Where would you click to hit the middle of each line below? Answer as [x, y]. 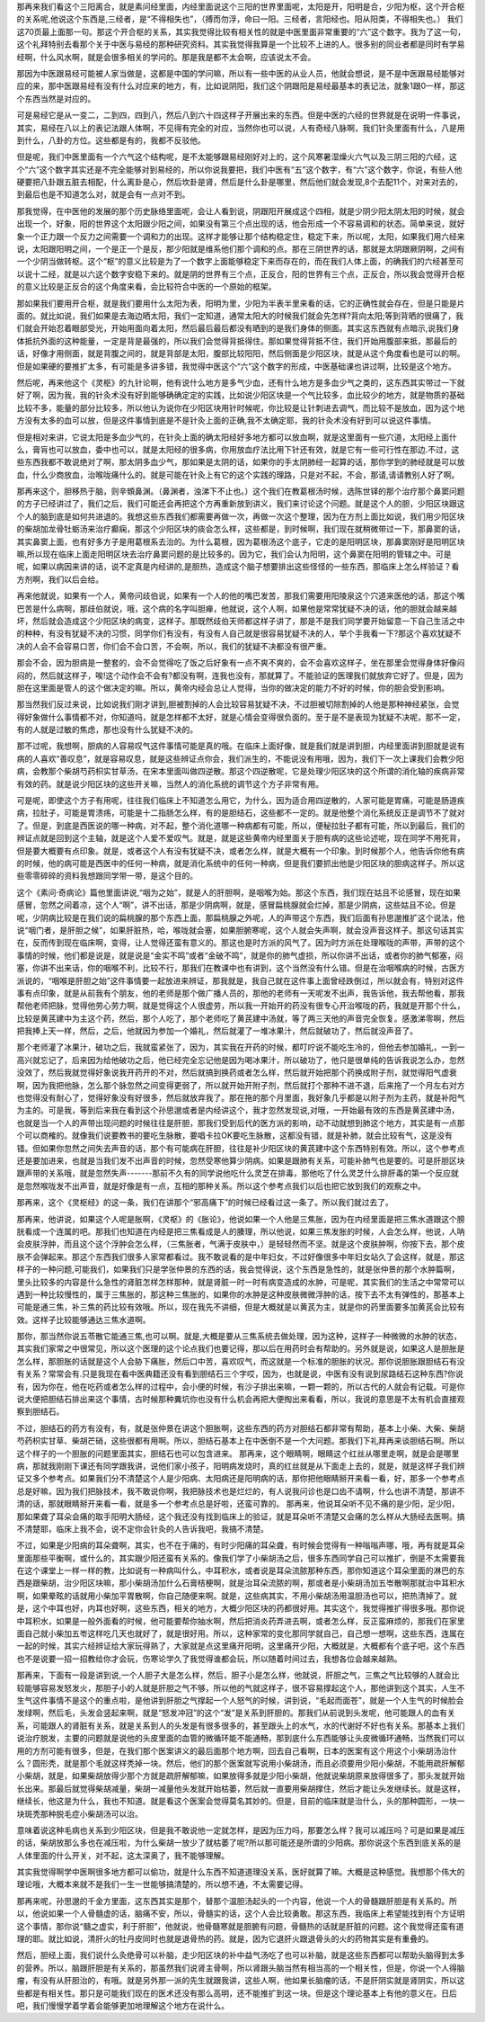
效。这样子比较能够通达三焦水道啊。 [84, 1320]
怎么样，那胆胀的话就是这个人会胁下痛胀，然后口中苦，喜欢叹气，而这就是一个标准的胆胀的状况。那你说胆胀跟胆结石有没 [241, 1361]
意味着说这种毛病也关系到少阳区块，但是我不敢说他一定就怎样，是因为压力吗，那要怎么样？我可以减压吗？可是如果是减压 [241, 1830]
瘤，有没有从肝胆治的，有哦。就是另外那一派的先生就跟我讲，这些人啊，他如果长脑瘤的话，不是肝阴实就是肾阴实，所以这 [241, 1981]
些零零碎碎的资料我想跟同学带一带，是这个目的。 [107, 876]
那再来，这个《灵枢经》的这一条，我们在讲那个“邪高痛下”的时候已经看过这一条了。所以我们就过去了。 [205, 1203]
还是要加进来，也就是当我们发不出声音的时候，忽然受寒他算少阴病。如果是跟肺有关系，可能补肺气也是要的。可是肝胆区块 [241, 1160]
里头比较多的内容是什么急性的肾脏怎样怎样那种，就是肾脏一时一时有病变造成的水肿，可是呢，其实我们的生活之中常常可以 [241, 1282]
